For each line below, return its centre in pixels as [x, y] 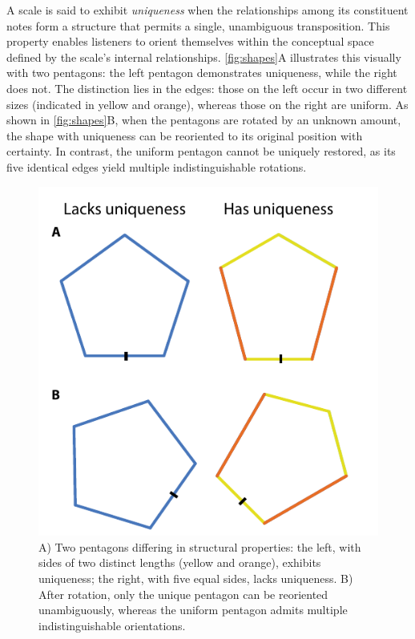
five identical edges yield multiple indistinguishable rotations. [157, 166]
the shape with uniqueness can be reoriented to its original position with [185, 135]
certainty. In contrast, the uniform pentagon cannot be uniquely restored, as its [201, 151]
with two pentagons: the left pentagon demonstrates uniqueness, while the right [202, 73]
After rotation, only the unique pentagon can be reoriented [183, 594]
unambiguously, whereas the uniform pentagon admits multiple [193, 610]
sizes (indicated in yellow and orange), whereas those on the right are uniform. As [207, 104]
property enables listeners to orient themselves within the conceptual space [190, 41]
